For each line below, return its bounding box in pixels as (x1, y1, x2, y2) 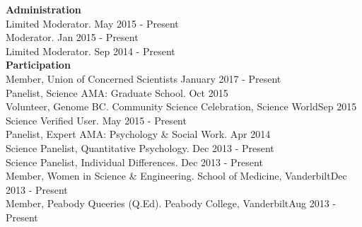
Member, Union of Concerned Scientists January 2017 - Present (6, 71, 281, 86)
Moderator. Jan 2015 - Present (6, 30, 139, 45)
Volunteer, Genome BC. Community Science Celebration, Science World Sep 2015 (6, 99, 357, 114)
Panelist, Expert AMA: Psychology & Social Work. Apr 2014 (6, 127, 271, 141)
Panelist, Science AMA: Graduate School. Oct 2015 (6, 85, 228, 100)
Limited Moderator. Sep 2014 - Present (6, 43, 175, 58)
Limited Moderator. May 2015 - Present (6, 16, 179, 30)
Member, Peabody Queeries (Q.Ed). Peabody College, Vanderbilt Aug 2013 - (6, 196, 337, 211)
